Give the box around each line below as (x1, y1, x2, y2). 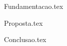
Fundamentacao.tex (4, 1, 64, 11)
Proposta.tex (4, 17, 43, 28)
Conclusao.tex (4, 34, 47, 45)
